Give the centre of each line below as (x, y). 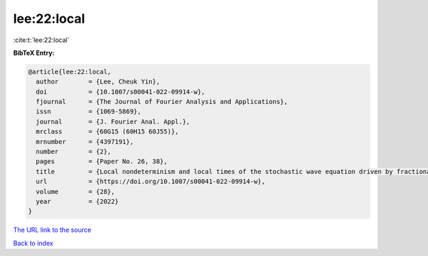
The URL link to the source (52, 230)
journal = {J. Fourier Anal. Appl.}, (113, 122)
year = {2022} (77, 201)
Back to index (33, 243)
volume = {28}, (76, 191)
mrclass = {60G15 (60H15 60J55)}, (107, 132)
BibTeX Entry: (34, 53)
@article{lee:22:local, (70, 72)
